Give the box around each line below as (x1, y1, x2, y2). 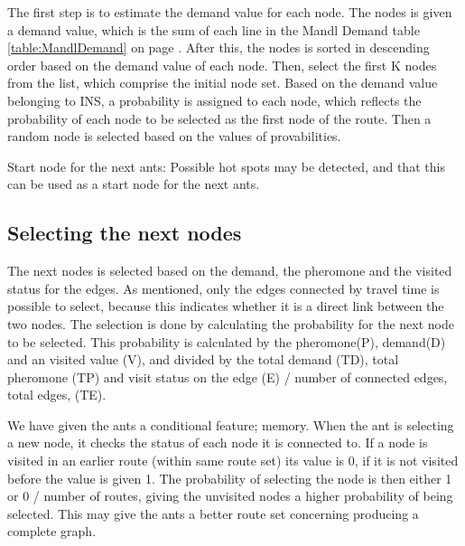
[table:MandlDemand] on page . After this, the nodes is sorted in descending (7, 38, 430, 57)
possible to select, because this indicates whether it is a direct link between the (7, 297, 444, 315)
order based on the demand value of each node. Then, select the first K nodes (7, 55, 437, 74)
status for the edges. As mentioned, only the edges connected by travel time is (7, 278, 440, 297)
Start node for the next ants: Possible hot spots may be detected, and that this (7, 156, 445, 175)
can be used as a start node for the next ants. (7, 174, 260, 193)
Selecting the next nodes (7, 219, 242, 247)
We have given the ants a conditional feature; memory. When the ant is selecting (7, 415, 454, 434)
